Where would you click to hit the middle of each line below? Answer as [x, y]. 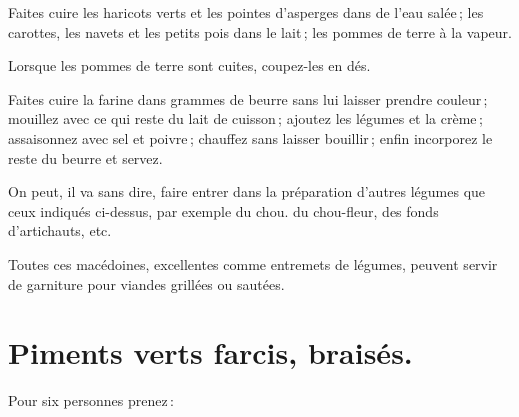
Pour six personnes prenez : [91, 400]
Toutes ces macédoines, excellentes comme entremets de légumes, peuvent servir [253, 263]
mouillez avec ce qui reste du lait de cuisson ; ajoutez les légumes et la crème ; [245, 118]
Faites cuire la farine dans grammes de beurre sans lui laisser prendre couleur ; [248, 98]
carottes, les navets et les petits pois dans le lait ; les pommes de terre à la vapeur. [260, 31]
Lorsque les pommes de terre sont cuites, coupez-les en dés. [189, 65]
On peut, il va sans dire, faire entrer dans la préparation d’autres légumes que [247, 191]
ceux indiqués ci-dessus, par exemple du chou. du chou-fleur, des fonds [223, 210]
